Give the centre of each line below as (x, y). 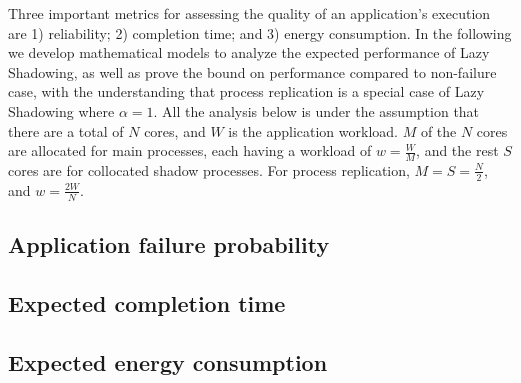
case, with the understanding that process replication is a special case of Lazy (246, 91)
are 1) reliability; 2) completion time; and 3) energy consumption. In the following (260, 32)
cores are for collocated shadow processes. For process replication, (209, 169)
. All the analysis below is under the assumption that (316, 110)
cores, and (175, 130)
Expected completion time (147, 302)
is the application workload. (313, 130)
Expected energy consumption (168, 361)
